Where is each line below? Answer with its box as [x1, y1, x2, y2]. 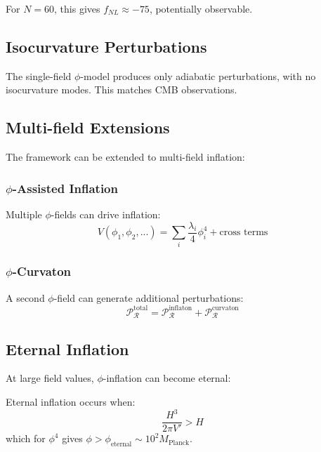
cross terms [219, 227, 268, 238]
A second [6, 290, 45, 305]
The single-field [6, 68, 72, 83]
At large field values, [6, 371, 94, 385]
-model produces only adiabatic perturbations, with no [80, 68, 316, 83]
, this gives [54, 1, 100, 15]
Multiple [6, 207, 42, 221]
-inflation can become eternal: [103, 371, 231, 385]
